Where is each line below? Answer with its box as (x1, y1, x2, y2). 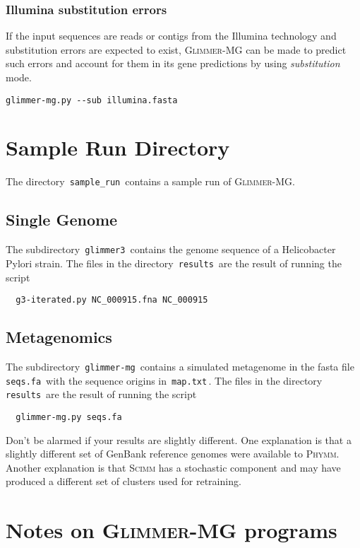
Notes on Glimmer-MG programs (6, 515, 337, 544)
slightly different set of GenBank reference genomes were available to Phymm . (6, 446, 340, 461)
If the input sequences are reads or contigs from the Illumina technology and (6, 28, 337, 43)
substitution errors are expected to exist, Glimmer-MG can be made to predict (6, 42, 347, 57)
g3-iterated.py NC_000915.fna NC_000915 (16, 295, 208, 305)
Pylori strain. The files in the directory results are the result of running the (6, 255, 342, 270)
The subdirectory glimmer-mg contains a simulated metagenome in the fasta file (6, 359, 354, 373)
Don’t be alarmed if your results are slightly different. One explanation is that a (6, 432, 352, 447)
